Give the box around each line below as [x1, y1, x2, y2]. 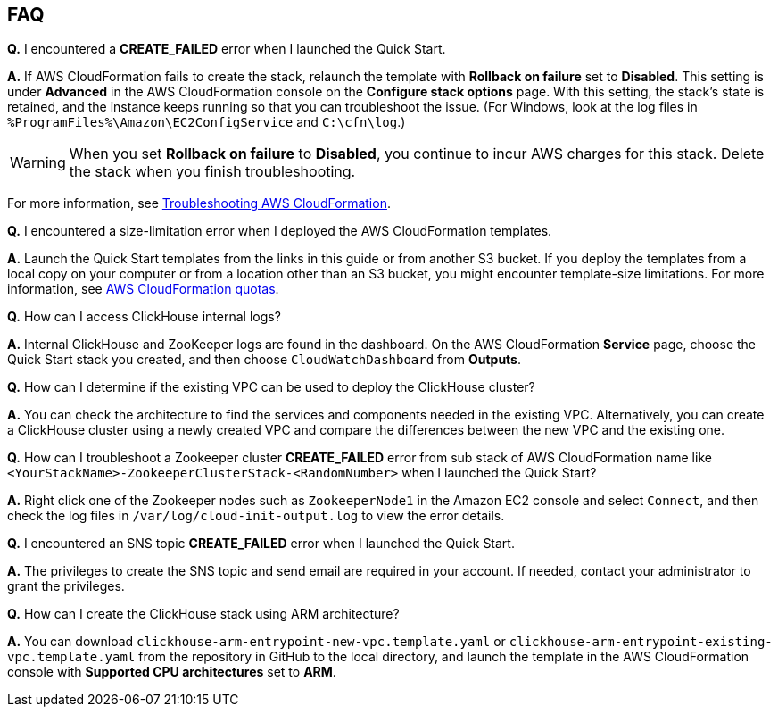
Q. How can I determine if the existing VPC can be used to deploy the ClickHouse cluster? [7, 379, 535, 395]
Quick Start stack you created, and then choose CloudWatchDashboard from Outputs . [7, 352, 522, 368]
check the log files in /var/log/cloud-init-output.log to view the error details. [7, 508, 505, 524]
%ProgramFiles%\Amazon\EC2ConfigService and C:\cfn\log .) [7, 114, 406, 130]
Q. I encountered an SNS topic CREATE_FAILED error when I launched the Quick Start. [7, 535, 515, 552]
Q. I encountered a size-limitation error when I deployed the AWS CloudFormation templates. [7, 223, 552, 239]
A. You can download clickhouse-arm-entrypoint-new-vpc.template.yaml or [7, 634, 506, 650]
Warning [10, 154, 66, 172]
